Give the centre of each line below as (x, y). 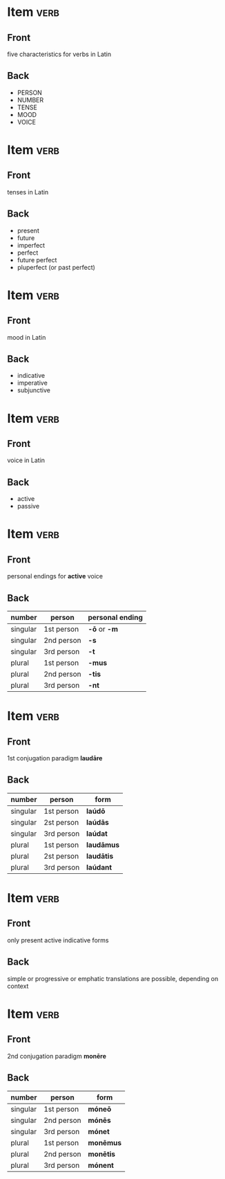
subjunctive (33, 390)
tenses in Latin (28, 192)
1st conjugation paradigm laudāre (55, 758)
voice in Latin (26, 460)
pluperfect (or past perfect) (56, 267)
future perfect (37, 259)
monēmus (105, 1142)
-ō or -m (103, 629)
